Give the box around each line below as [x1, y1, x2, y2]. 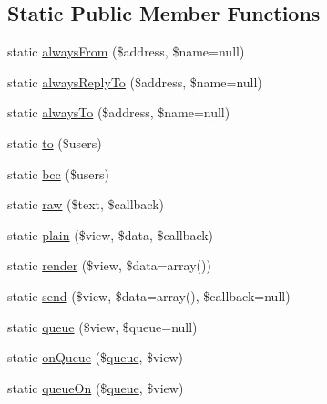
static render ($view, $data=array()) [7, 256, 211, 275]
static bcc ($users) [7, 164, 109, 183]
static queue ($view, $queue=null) [7, 317, 198, 336]
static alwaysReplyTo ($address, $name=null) [7, 72, 262, 91]
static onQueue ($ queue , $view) [7, 348, 183, 367]
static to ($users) [7, 133, 102, 152]
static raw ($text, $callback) [7, 195, 165, 214]
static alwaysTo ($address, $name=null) [7, 103, 230, 122]
